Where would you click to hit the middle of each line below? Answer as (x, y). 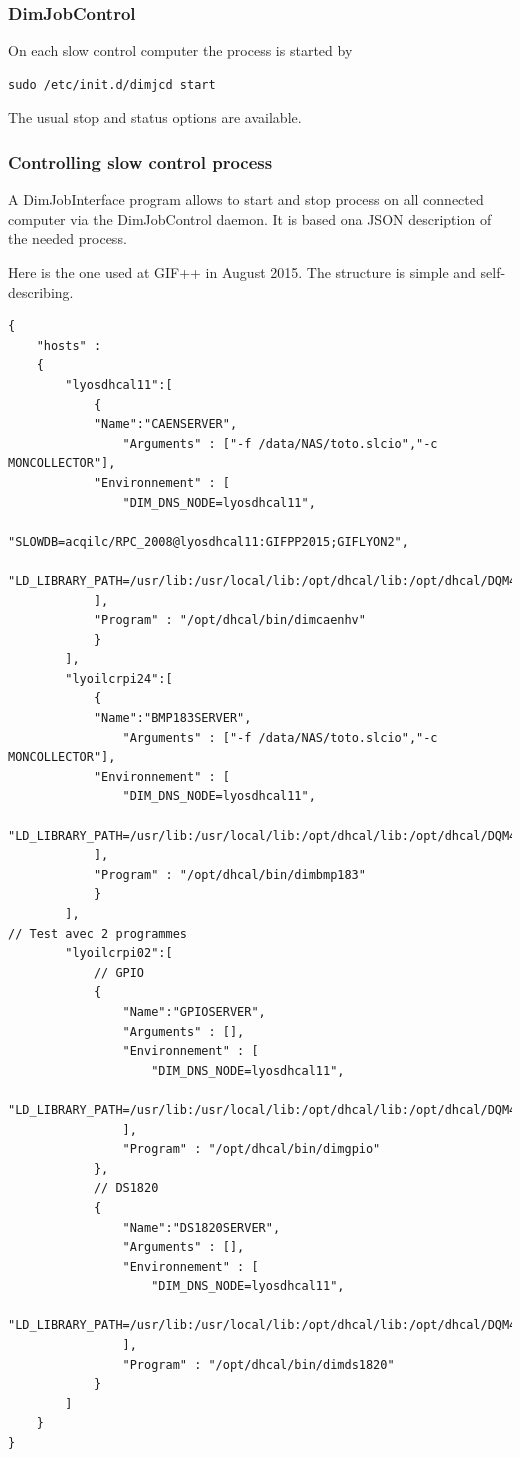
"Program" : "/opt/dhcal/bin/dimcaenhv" (229, 620)
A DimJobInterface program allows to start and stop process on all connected (246, 199)
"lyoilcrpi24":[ (119, 678)
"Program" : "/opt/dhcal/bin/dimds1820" (258, 1364)
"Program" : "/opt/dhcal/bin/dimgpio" (251, 1149)
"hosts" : (69, 345)
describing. (41, 291)
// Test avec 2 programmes (97, 933)
